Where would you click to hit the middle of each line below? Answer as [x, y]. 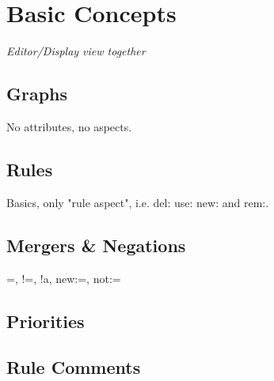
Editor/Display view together [76, 51]
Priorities [46, 321]
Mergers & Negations [96, 245]
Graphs [37, 94]
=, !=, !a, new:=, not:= [64, 278]
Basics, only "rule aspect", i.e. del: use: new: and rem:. [138, 202]
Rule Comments [74, 367]
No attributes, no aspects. [69, 126]
